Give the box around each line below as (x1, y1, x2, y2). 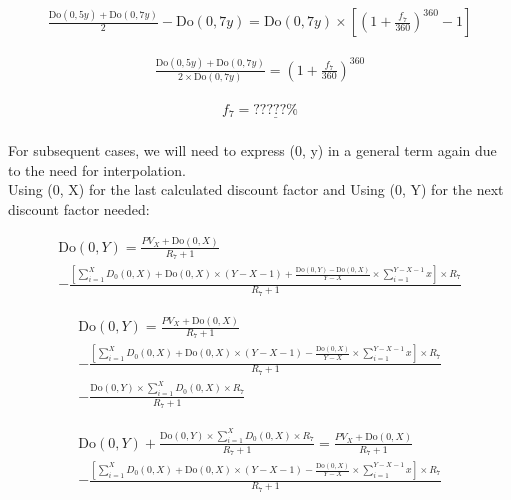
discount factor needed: (8, 198, 150, 219)
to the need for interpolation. (8, 159, 186, 180)
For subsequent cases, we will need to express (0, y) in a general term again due (8, 140, 497, 161)
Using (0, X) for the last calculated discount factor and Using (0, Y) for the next (8, 179, 504, 200)
